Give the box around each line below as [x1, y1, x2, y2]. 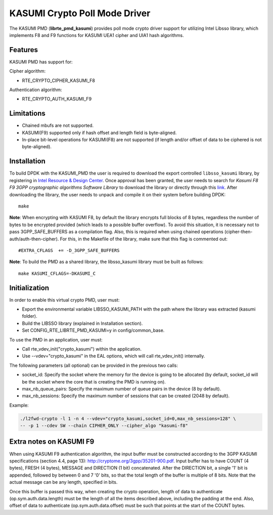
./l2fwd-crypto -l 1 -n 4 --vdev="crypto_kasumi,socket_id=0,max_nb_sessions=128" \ [20, 415, 236, 421]
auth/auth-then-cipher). [9, 236, 59, 242]
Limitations [9, 109, 45, 118]
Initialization [9, 283, 50, 292]
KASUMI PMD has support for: [9, 59, 73, 65]
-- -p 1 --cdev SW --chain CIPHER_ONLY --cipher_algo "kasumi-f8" [20, 423, 188, 428]
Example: [9, 402, 29, 408]
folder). [22, 313, 37, 319]
